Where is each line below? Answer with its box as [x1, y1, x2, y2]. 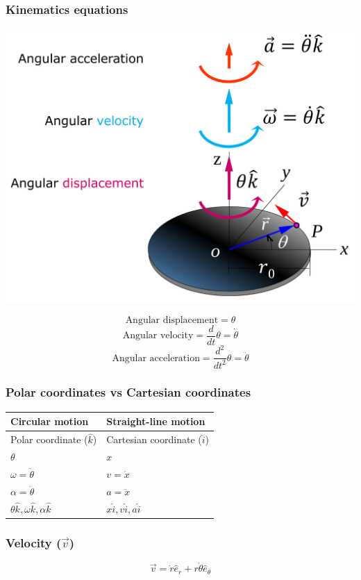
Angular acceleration [112, 353, 200, 363]
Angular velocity [122, 331, 194, 341]
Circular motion [10, 414, 89, 429]
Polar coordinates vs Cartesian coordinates [6, 383, 251, 401]
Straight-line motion [106, 414, 205, 429]
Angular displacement [125, 315, 219, 325]
